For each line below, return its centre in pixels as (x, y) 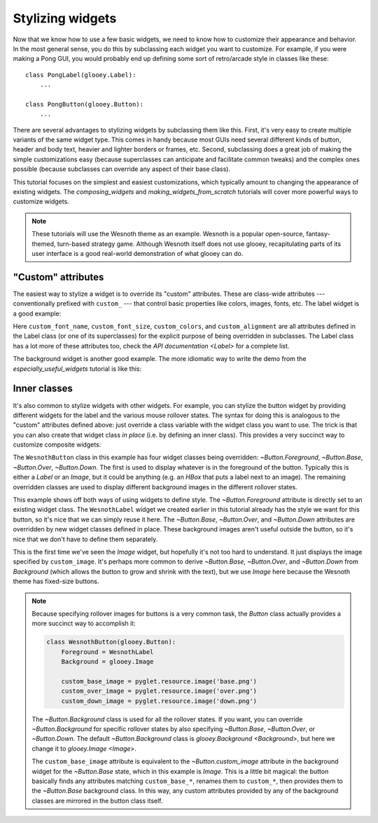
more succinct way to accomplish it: (84, 623)
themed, (44, 244)
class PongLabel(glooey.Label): (81, 75)
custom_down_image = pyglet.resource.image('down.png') (159, 701)
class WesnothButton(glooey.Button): (111, 642)
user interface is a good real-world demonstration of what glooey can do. (138, 253)
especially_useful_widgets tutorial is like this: (77, 369)
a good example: (37, 313)
